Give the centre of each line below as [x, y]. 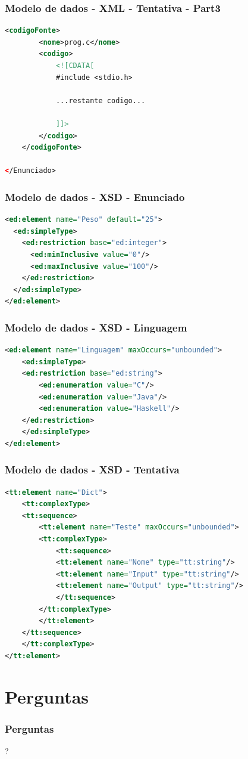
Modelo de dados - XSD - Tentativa [92, 470]
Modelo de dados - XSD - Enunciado [95, 196]
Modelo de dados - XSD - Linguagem [96, 327]
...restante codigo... [101, 100]
